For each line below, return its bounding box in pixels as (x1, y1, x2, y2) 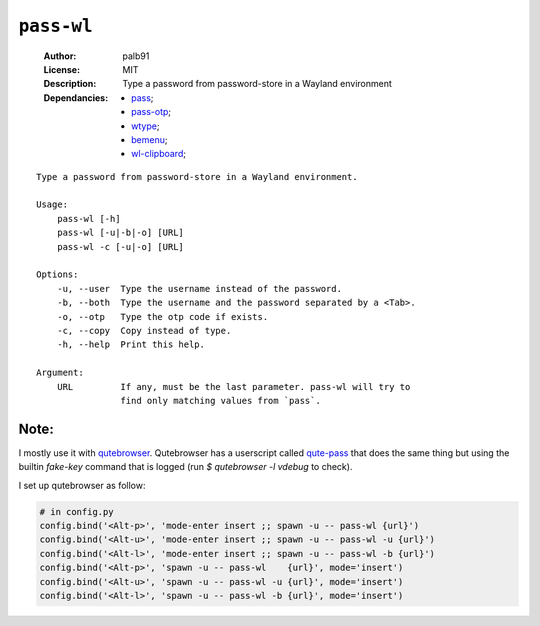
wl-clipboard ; (131, 148, 187, 160)
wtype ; (131, 120, 160, 132)
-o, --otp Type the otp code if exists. (56, 311, 269, 322)
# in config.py (39, 506, 114, 517)
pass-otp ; (131, 106, 172, 118)
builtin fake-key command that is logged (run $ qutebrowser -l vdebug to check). (18, 461, 353, 473)
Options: (36, 269, 79, 280)
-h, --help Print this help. (56, 339, 205, 350)
